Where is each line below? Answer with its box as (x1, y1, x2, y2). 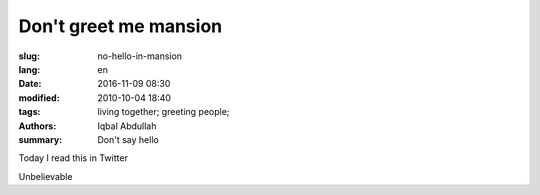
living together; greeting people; (97, 106, 230, 118)
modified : (18, 91, 60, 104)
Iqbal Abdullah (97, 120, 157, 132)
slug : (18, 50, 40, 62)
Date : (18, 78, 42, 90)
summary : (18, 133, 63, 145)
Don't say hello (97, 133, 159, 145)
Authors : (18, 120, 57, 132)
